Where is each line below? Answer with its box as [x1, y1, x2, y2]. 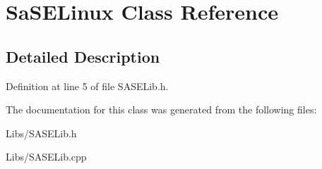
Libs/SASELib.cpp [6, 149, 87, 164]
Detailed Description [6, 45, 160, 67]
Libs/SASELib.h [6, 125, 77, 140]
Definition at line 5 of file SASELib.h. [6, 78, 169, 93]
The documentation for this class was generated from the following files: [6, 102, 317, 117]
